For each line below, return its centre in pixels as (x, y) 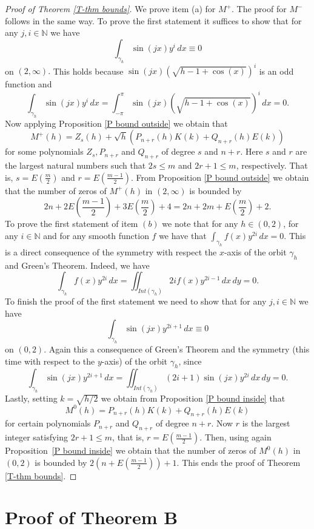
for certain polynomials (48, 423)
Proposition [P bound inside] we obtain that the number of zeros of (131, 450)
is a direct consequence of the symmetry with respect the (111, 251)
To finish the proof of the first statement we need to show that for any (136, 301)
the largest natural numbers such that (75, 165)
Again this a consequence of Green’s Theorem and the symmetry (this (179, 349)
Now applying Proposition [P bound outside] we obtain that (116, 123)
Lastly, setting (31, 398)
